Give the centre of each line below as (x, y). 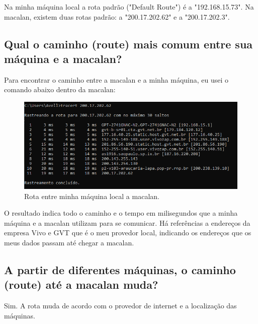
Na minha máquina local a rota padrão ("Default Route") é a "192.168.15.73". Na (129, 7)
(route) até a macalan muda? (81, 284)
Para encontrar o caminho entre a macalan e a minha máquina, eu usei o (116, 79)
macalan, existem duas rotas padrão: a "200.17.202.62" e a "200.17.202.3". (117, 16)
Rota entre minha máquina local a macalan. (92, 196)
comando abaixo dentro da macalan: (60, 89)
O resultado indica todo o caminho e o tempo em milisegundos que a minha (121, 213)
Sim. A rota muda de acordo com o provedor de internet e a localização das (120, 306)
